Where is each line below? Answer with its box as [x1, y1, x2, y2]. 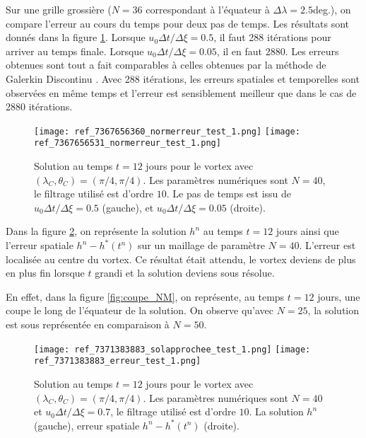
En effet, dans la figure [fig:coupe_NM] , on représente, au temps [6, 289, 285, 304]
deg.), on [312, 2, 351, 16]
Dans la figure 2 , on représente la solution [6, 224, 187, 238]
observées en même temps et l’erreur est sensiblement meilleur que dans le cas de [6, 85, 357, 100]
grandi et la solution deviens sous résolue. [95, 265, 275, 280]
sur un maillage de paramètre [138, 238, 265, 253]
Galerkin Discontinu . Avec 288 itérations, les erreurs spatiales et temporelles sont [6, 71, 360, 86]
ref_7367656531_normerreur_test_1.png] [34, 138, 221, 149]
